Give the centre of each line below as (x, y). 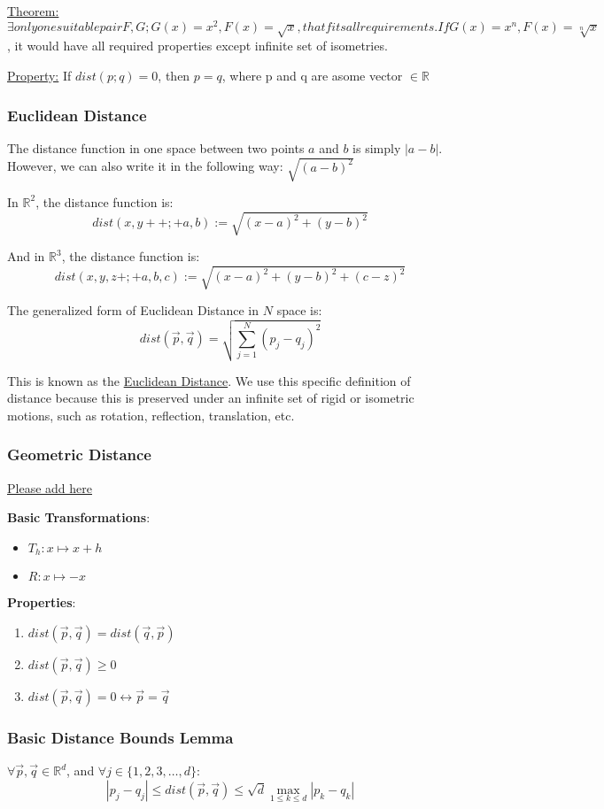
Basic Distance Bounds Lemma (120, 737)
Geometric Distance (79, 455)
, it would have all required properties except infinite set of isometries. (197, 46)
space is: (299, 310)
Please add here (50, 487)
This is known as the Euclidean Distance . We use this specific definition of (209, 380)
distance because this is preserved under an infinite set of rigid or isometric (211, 398)
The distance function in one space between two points (156, 147)
